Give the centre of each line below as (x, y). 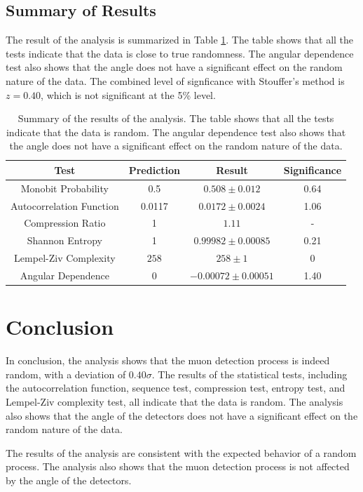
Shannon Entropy (64, 240)
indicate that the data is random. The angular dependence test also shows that (176, 132)
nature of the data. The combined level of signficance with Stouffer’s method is (175, 80)
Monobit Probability (64, 188)
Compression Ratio (65, 223)
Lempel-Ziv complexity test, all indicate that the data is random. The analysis (174, 402)
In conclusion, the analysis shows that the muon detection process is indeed (168, 360)
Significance (313, 169)
